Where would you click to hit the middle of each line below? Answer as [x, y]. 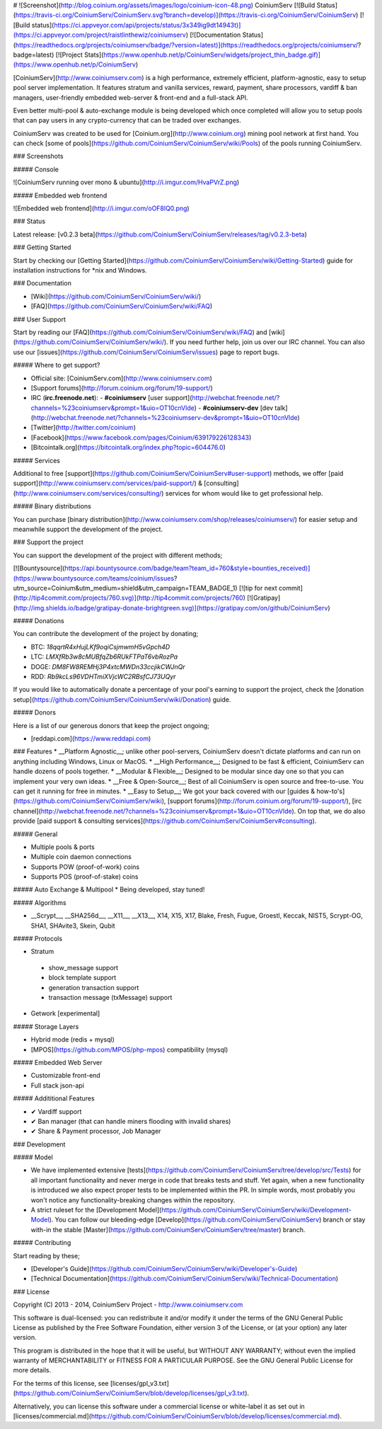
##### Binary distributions [52, 506]
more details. [32, 1370]
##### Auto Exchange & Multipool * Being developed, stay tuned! [109, 889]
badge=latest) [34, 55]
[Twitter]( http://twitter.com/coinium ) [83, 428]
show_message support [83, 967]
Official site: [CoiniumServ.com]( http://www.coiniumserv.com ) [121, 378]
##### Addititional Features [54, 1098]
